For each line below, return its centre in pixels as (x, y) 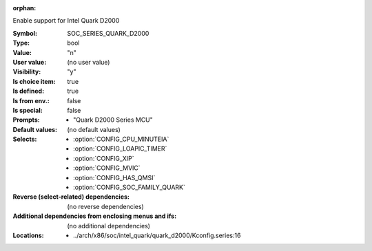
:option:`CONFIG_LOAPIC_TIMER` (120, 149)
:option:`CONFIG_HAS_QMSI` (114, 177)
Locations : (28, 235)
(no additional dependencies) (109, 226)
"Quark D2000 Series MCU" (113, 120)
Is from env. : (31, 100)
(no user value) (89, 62)
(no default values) (94, 129)
